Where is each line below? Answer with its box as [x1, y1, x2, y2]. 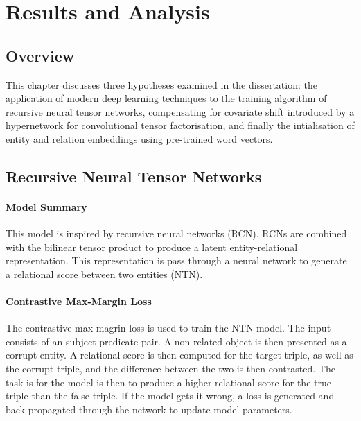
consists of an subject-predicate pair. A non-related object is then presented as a [6, 334, 347, 348]
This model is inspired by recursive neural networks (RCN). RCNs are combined [6, 226, 347, 241]
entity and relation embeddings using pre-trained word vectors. [6, 131, 273, 146]
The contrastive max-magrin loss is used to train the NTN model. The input [6, 320, 331, 335]
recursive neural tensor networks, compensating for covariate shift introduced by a [6, 104, 355, 119]
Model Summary [6, 199, 87, 214]
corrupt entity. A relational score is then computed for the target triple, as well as [6, 347, 353, 362]
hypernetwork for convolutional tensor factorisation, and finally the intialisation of [6, 118, 355, 132]
